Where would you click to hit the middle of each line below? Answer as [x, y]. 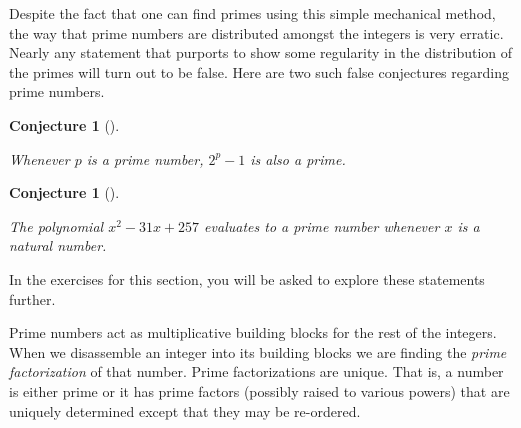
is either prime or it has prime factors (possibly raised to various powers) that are [259, 390]
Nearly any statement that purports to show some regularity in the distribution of [261, 52]
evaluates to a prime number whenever [322, 225]
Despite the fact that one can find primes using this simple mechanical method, [252, 13]
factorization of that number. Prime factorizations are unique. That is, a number [256, 371]
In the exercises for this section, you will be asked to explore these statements [247, 278]
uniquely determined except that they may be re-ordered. [185, 410]
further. [32, 298]
